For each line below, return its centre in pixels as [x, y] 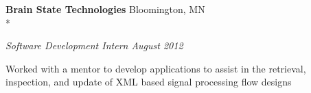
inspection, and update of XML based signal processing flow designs [149, 82]
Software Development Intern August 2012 [94, 45]
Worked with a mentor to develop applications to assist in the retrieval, [156, 68]
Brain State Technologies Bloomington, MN [105, 9]
